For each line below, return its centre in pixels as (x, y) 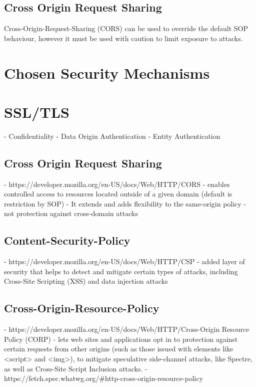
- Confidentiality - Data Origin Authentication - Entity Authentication (112, 136)
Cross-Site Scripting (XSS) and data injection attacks (86, 281)
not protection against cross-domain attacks (71, 213)
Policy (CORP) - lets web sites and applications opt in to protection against (121, 339)
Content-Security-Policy (67, 240)
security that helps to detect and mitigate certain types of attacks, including (121, 271)
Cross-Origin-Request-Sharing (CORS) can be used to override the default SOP (126, 28)
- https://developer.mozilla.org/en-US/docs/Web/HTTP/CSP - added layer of (124, 261)
